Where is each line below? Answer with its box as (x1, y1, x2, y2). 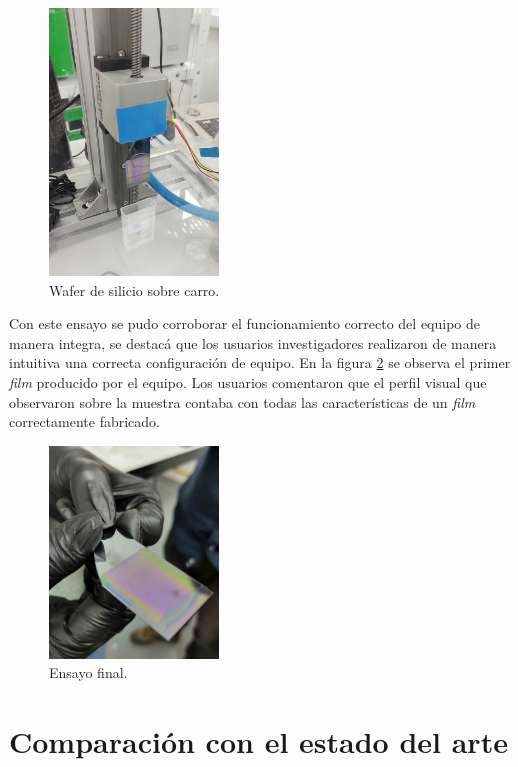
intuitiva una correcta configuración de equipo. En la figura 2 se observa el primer (9, 352, 511, 373)
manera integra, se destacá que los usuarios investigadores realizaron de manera (9, 332, 497, 353)
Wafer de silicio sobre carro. (49, 279, 220, 300)
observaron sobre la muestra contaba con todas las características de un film (9, 391, 476, 412)
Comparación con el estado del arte (9, 720, 508, 761)
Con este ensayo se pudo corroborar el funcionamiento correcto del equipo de (9, 313, 481, 334)
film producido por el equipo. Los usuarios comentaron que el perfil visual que (9, 371, 487, 392)
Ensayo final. (49, 662, 128, 683)
